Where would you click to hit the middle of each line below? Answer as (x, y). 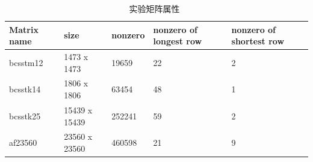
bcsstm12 (26, 62)
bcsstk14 (25, 89)
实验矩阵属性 (154, 8)
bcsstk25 (25, 115)
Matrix (24, 29)
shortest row (258, 41)
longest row (178, 41)
